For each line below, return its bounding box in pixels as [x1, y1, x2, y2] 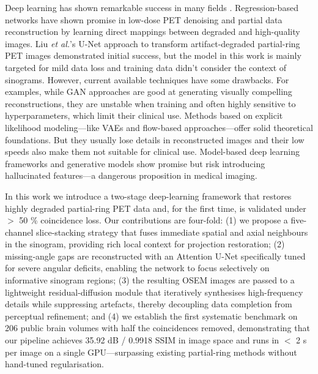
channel [5, 225, 34, 238]
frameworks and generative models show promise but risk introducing [5, 157, 265, 170]
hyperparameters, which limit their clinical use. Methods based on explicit [5, 109, 283, 122]
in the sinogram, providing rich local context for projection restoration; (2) [5, 237, 285, 250]
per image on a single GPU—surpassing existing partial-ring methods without [5, 345, 297, 358]
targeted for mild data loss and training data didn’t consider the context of [5, 61, 287, 73]
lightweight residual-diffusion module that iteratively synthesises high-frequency [5, 285, 303, 298]
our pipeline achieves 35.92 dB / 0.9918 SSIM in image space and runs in [5, 334, 279, 346]
